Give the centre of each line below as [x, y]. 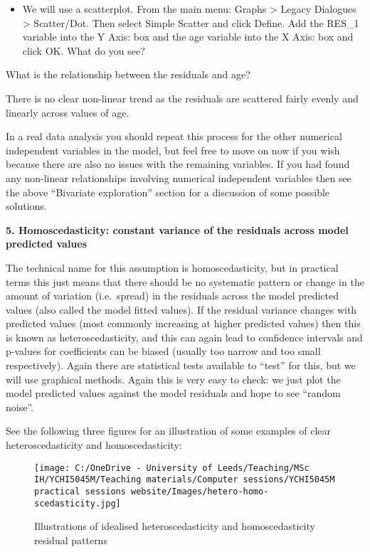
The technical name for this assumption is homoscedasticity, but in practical [172, 267]
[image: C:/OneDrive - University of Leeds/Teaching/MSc [172, 468]
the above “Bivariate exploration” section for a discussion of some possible [168, 192]
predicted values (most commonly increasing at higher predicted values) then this [183, 323]
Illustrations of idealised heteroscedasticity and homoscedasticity [175, 526]
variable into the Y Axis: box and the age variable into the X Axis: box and [188, 37]
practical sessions [80, 491]
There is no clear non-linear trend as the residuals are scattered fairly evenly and [182, 98]
